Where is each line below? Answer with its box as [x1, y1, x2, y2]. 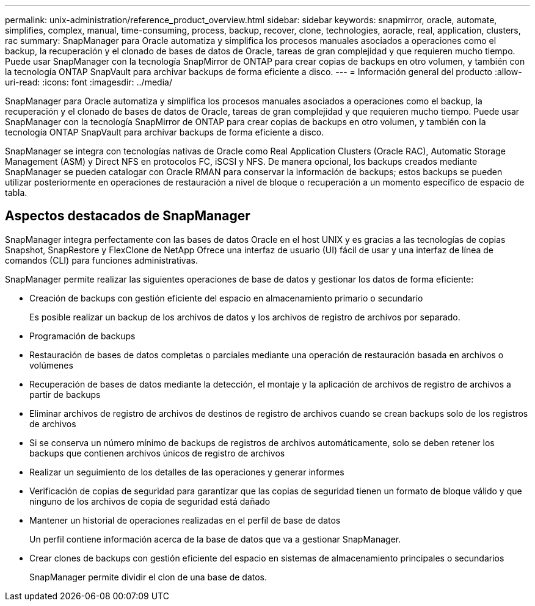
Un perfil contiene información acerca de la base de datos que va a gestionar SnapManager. [29, 533, 401, 544]
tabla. [5, 187, 27, 198]
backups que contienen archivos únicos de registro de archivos [29, 447, 285, 458]
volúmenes [29, 359, 73, 370]
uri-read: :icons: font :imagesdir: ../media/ [5, 77, 172, 87]
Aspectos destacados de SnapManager [5, 208, 250, 224]
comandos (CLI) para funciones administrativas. [5, 254, 198, 265]
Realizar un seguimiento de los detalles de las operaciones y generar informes [29, 466, 344, 477]
